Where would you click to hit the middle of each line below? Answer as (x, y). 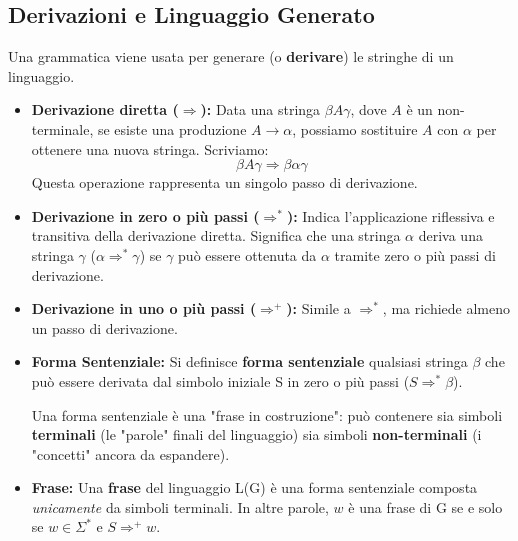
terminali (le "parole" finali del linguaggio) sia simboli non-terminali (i (256, 434)
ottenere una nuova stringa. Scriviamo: (150, 148)
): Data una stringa (260, 109)
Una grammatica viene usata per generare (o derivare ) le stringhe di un (231, 56)
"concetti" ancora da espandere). (130, 453)
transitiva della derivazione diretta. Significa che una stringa (216, 235)
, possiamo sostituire (355, 128)
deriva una (450, 235)
